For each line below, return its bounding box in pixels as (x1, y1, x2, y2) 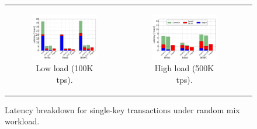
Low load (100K (36, 61, 93, 74)
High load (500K (154, 61, 214, 74)
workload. (5, 115, 40, 127)
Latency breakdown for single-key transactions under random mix (5, 103, 240, 116)
